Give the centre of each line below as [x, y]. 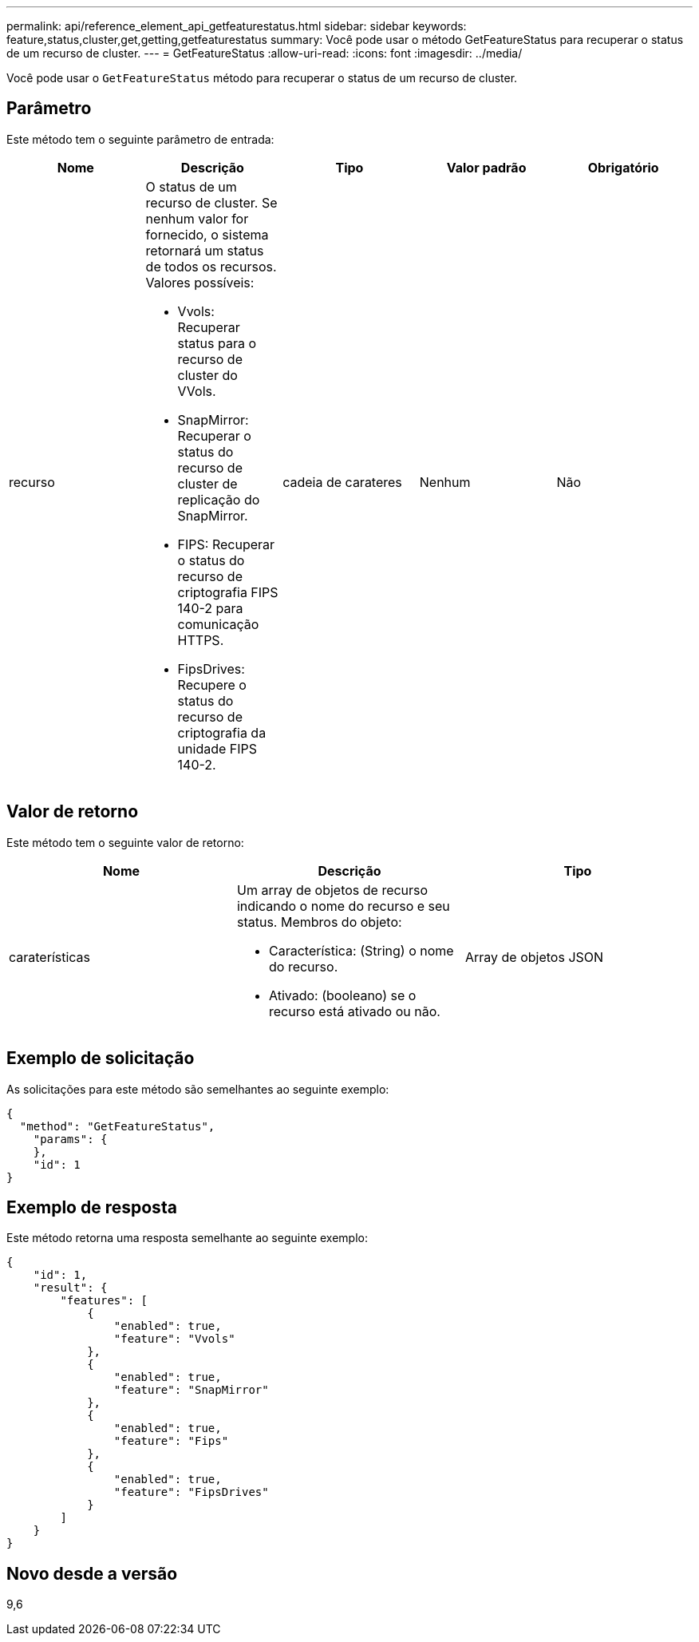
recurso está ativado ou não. [354, 1011]
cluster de [207, 483]
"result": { [70, 1288]
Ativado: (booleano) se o [342, 995]
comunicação [218, 624]
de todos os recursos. [211, 266]
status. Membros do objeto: [319, 922]
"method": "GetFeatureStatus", [117, 1126]
